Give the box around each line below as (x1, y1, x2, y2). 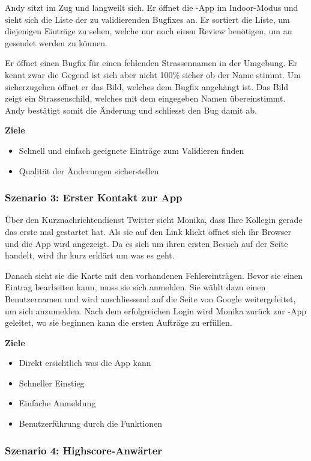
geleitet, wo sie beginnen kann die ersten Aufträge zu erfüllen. (5, 316, 232, 329)
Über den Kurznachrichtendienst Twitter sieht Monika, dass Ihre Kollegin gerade (5, 213, 303, 226)
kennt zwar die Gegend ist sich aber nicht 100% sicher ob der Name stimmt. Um (5, 68, 301, 81)
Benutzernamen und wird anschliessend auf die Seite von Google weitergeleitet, (5, 292, 296, 305)
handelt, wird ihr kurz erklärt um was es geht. (5, 249, 175, 261)
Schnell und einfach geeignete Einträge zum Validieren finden (19, 144, 244, 156)
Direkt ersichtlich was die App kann (19, 356, 151, 369)
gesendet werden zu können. (5, 36, 107, 49)
